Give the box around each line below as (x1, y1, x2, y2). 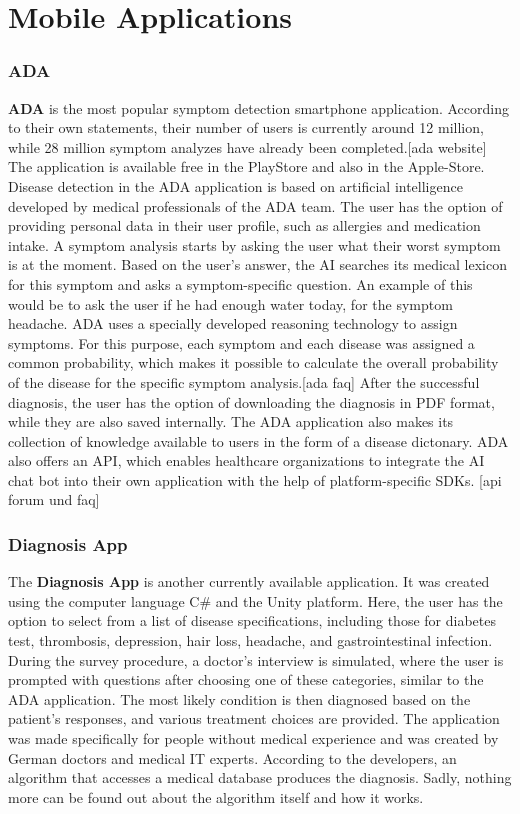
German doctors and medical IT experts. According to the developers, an (8, 747, 457, 768)
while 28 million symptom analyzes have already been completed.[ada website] (8, 136, 487, 157)
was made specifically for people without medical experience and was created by (8, 728, 499, 749)
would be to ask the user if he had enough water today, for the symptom (8, 293, 453, 314)
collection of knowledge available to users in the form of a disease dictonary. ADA (8, 430, 509, 451)
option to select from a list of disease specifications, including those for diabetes (8, 610, 496, 631)
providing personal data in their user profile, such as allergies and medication (8, 215, 481, 236)
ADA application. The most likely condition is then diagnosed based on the (8, 688, 471, 709)
